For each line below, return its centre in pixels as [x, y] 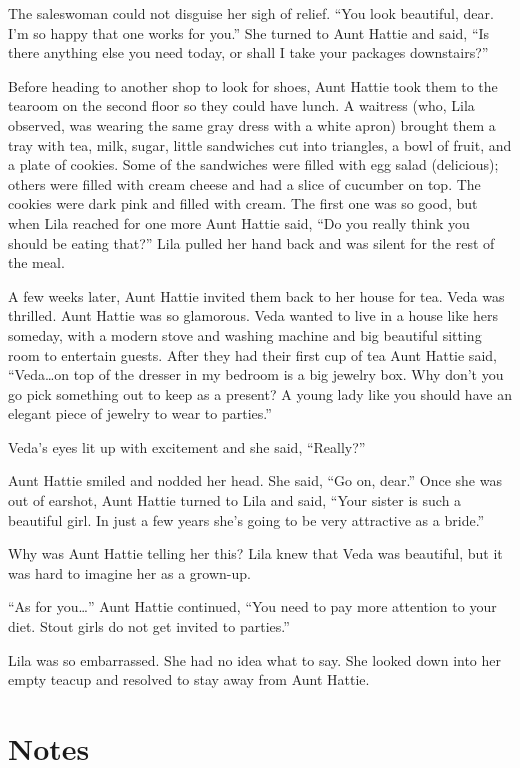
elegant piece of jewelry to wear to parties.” [140, 413]
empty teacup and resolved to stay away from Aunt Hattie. [189, 679]
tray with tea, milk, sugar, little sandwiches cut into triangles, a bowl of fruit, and [260, 144]
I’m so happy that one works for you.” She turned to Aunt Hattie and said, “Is [249, 32]
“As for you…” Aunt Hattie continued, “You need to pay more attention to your [252, 606]
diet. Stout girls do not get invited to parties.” [149, 626]
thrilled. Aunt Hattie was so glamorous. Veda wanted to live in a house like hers [253, 315]
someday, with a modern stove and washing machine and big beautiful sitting [245, 334]
